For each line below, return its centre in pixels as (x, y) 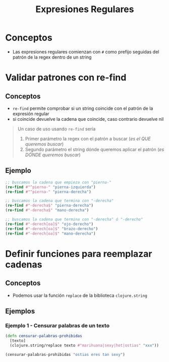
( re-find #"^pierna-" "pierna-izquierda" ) (50, 187)
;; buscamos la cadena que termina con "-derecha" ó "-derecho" (74, 219)
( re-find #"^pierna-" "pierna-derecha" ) (48, 192)
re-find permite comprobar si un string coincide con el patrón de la (83, 108)
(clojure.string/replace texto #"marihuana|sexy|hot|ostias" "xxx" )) (84, 345)
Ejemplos (20, 311)
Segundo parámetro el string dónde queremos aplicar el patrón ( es (95, 149)
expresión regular (31, 114)
